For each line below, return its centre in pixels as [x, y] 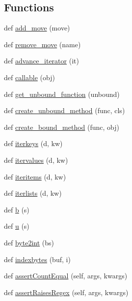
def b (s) [17, 209]
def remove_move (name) [42, 44]
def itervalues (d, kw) [36, 160]
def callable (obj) [29, 77]
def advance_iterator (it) [41, 61]
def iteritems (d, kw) [35, 176]
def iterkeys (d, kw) [33, 143]
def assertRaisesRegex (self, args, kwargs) [66, 292]
